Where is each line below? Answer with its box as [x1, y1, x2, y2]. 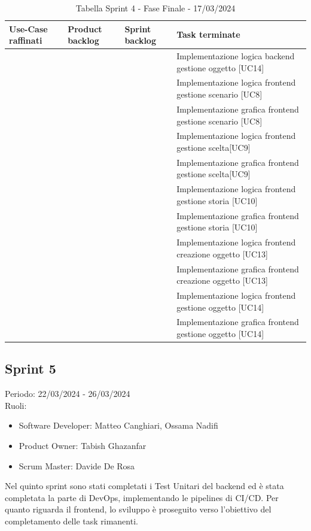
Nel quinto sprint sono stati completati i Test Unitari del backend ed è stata [5, 480, 284, 492]
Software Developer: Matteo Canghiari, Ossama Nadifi [19, 419, 218, 432]
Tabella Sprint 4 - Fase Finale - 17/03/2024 [75, 2, 236, 14]
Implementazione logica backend [176, 50, 295, 62]
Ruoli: [5, 399, 27, 411]
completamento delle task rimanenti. [5, 515, 138, 527]
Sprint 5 [5, 359, 56, 378]
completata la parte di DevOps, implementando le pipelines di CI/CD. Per [5, 491, 279, 503]
